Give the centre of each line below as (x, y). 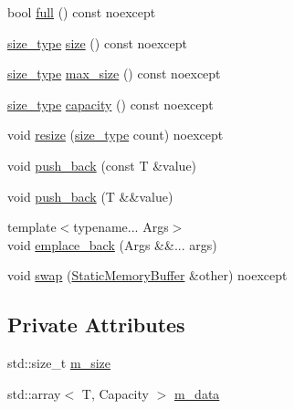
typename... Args (121, 227)
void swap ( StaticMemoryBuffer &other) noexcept (147, 275)
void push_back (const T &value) (102, 165)
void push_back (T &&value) (90, 196)
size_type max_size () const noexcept (114, 73)
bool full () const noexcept (82, 12)
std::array (34, 393)
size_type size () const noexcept (97, 42)
